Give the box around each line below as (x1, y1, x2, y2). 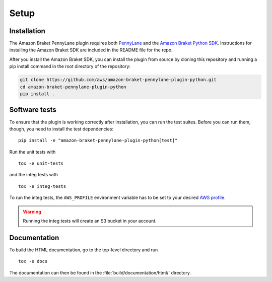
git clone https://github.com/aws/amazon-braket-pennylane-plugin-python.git (20, 77, 217, 83)
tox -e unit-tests (18, 161, 64, 166)
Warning (23, 208, 41, 215)
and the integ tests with (9, 172, 58, 178)
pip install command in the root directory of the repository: (9, 63, 131, 69)
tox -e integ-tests (18, 183, 66, 189)
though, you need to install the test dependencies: (9, 126, 113, 132)
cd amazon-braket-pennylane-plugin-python (20, 84, 126, 90)
